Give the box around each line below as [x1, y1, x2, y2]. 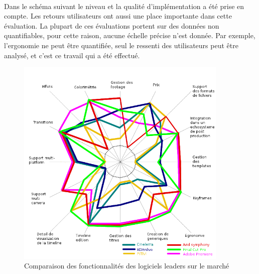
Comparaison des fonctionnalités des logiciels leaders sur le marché [24, 260, 229, 271]
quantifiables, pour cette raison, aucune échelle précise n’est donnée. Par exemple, [4, 30, 255, 41]
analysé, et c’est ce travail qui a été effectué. [4, 50, 140, 60]
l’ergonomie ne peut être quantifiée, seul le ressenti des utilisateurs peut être [4, 40, 238, 50]
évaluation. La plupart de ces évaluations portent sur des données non [4, 20, 219, 31]
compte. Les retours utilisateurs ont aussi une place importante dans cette [4, 11, 232, 21]
